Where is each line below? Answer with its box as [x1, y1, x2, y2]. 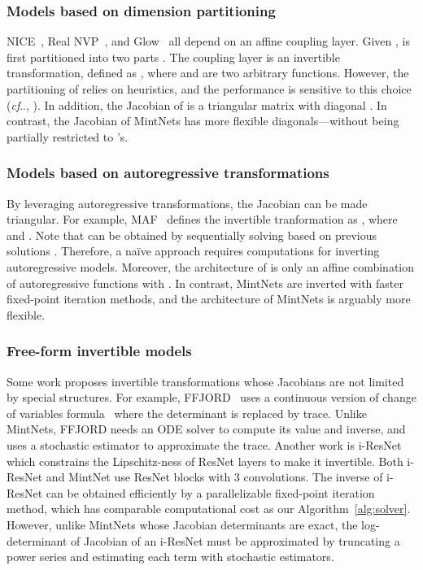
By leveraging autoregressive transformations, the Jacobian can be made [7, 194, 368, 211]
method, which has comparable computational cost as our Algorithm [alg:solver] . [7, 500, 411, 517]
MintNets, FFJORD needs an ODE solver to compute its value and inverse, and [7, 420, 406, 437]
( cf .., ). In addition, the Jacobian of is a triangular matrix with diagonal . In [7, 96, 387, 113]
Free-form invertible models [7, 341, 192, 361]
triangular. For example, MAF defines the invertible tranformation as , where [7, 211, 398, 228]
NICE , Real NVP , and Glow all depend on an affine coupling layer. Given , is [7, 33, 410, 50]
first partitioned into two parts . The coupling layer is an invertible [7, 48, 340, 65]
